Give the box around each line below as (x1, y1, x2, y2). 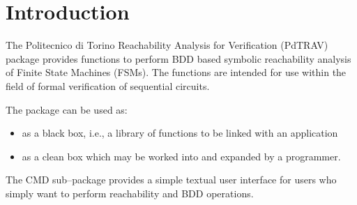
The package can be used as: (6, 102, 128, 116)
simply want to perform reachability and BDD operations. (6, 185, 254, 200)
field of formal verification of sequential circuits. (6, 78, 210, 93)
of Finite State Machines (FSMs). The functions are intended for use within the (6, 65, 347, 79)
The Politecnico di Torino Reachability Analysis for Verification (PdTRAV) (6, 38, 328, 52)
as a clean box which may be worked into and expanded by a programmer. (22, 149, 341, 163)
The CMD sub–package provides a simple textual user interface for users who (6, 172, 337, 187)
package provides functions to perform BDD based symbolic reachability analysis (6, 51, 351, 66)
